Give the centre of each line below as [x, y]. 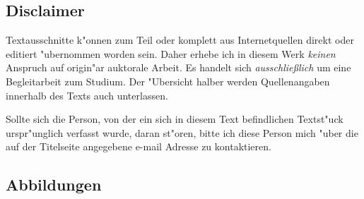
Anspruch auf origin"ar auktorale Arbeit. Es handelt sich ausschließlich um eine [178, 67]
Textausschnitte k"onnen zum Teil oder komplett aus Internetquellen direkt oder [180, 40]
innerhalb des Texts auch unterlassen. [87, 95]
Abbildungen [54, 185]
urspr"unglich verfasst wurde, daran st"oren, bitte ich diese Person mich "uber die [182, 132]
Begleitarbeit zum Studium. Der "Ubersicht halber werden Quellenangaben [168, 81]
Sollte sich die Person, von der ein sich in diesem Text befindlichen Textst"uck [175, 119]
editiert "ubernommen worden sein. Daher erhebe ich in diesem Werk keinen [171, 53]
